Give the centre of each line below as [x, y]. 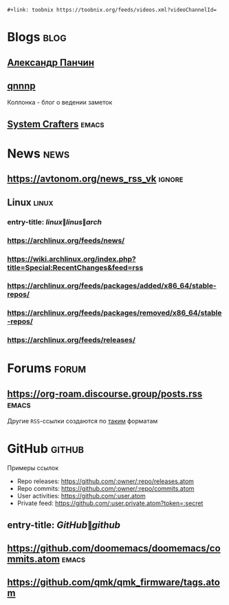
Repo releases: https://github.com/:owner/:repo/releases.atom [106, 481]
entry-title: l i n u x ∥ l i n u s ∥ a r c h [54, 222]
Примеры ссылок [33, 468]
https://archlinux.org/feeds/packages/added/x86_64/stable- [112, 286]
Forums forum [47, 369]
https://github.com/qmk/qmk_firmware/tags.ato [113, 583]
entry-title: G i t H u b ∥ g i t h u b [64, 525]
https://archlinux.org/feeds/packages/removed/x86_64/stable [115, 313]
